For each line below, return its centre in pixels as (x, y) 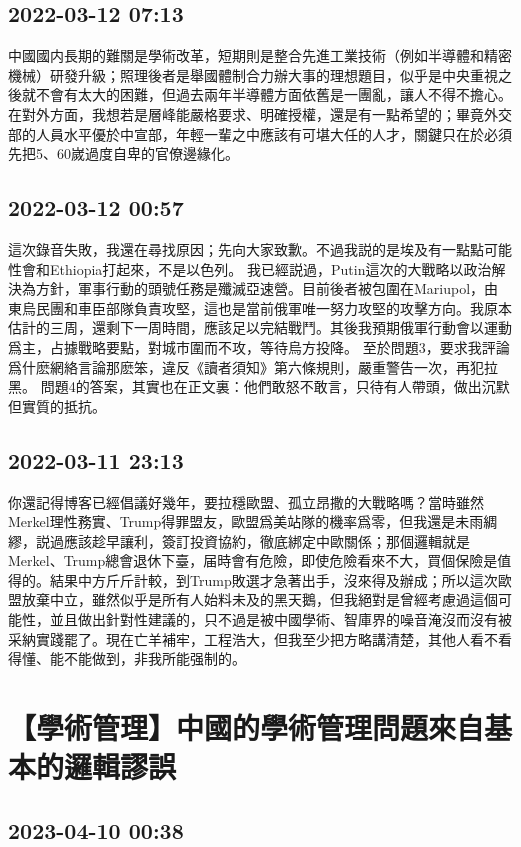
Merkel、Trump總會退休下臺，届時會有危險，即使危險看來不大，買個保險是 (253, 560)
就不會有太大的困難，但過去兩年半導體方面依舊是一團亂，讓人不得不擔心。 (266, 94)
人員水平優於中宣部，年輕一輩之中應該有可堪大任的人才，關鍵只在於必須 (273, 133)
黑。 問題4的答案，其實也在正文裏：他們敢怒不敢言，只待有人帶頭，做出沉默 (259, 386)
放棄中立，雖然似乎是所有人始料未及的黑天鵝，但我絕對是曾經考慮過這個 (259, 599)
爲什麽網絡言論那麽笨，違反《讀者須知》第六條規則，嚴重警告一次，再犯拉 (253, 366)
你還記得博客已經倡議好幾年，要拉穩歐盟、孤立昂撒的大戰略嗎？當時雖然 (246, 501)
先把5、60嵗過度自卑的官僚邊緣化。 (123, 153)
